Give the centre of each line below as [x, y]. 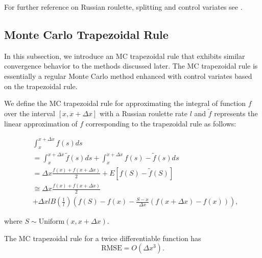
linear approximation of [41, 123]
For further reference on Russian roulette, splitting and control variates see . [123, 7]
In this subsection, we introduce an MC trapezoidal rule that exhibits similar [125, 56]
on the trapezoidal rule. [41, 86]
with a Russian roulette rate [144, 113]
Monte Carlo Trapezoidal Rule [86, 34]
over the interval [30, 113]
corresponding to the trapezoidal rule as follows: [161, 123]
